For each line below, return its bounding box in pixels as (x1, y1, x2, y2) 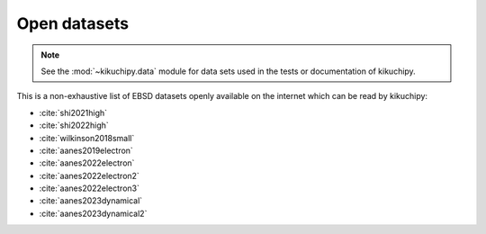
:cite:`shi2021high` (39, 107, 108, 118)
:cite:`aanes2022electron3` (39, 183, 139, 193)
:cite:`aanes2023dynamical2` (39, 208, 148, 219)
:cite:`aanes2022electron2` (39, 170, 139, 181)
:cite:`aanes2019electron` (39, 145, 134, 156)
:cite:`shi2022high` (39, 120, 110, 130)
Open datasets (16, 13, 130, 33)
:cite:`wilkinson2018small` (39, 132, 135, 143)
